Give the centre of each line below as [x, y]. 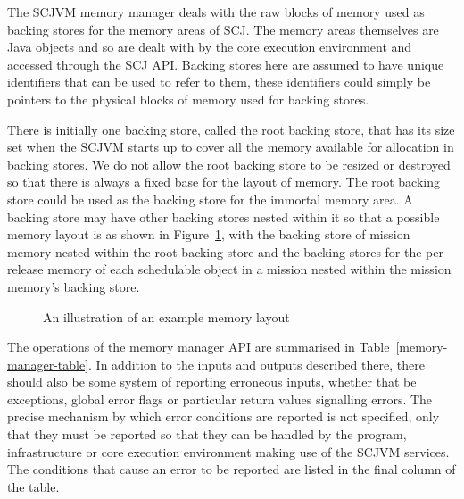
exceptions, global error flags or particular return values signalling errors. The [220, 399]
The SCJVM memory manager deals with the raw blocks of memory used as [216, 12]
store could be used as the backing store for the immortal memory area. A [210, 199]
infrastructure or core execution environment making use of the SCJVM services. [228, 451]
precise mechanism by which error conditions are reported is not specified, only [224, 416]
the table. [33, 486]
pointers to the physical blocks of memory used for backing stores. [188, 99]
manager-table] [48, 364]
